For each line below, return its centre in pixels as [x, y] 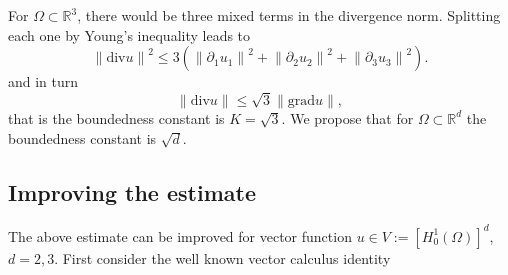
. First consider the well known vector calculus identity [222, 257]
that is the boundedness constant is [116, 117]
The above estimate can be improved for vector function [180, 235]
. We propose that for [347, 117]
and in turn [43, 81]
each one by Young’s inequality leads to [129, 34]
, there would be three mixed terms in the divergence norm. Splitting [289, 15]
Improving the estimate [132, 191]
